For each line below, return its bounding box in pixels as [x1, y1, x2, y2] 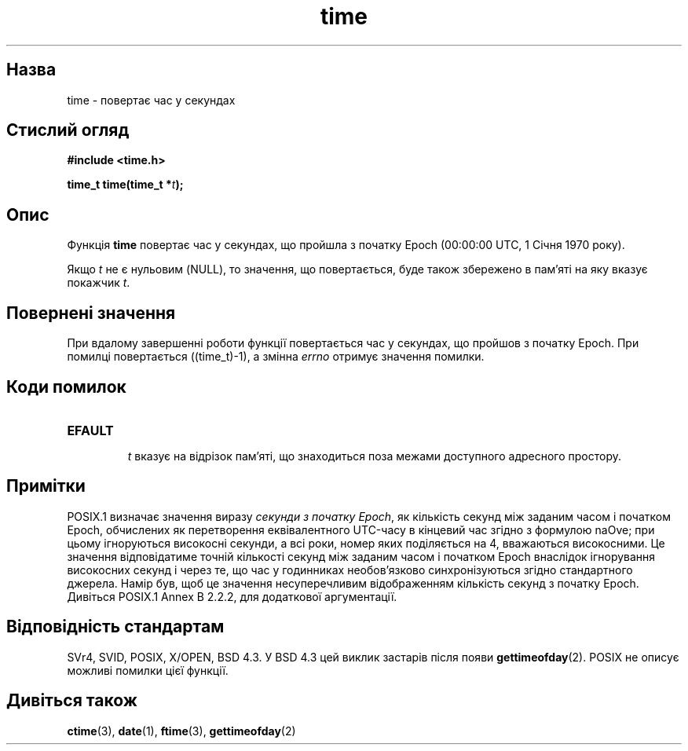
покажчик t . [67, 276, 130, 290]
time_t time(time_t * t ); [67, 178, 184, 192]
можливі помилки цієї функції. [67, 663, 229, 677]
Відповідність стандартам [6, 617, 225, 637]
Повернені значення [6, 302, 176, 323]
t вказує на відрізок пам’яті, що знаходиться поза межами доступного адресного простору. [127, 449, 622, 463]
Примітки [6, 476, 86, 496]
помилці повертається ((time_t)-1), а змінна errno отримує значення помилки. [67, 350, 485, 364]
